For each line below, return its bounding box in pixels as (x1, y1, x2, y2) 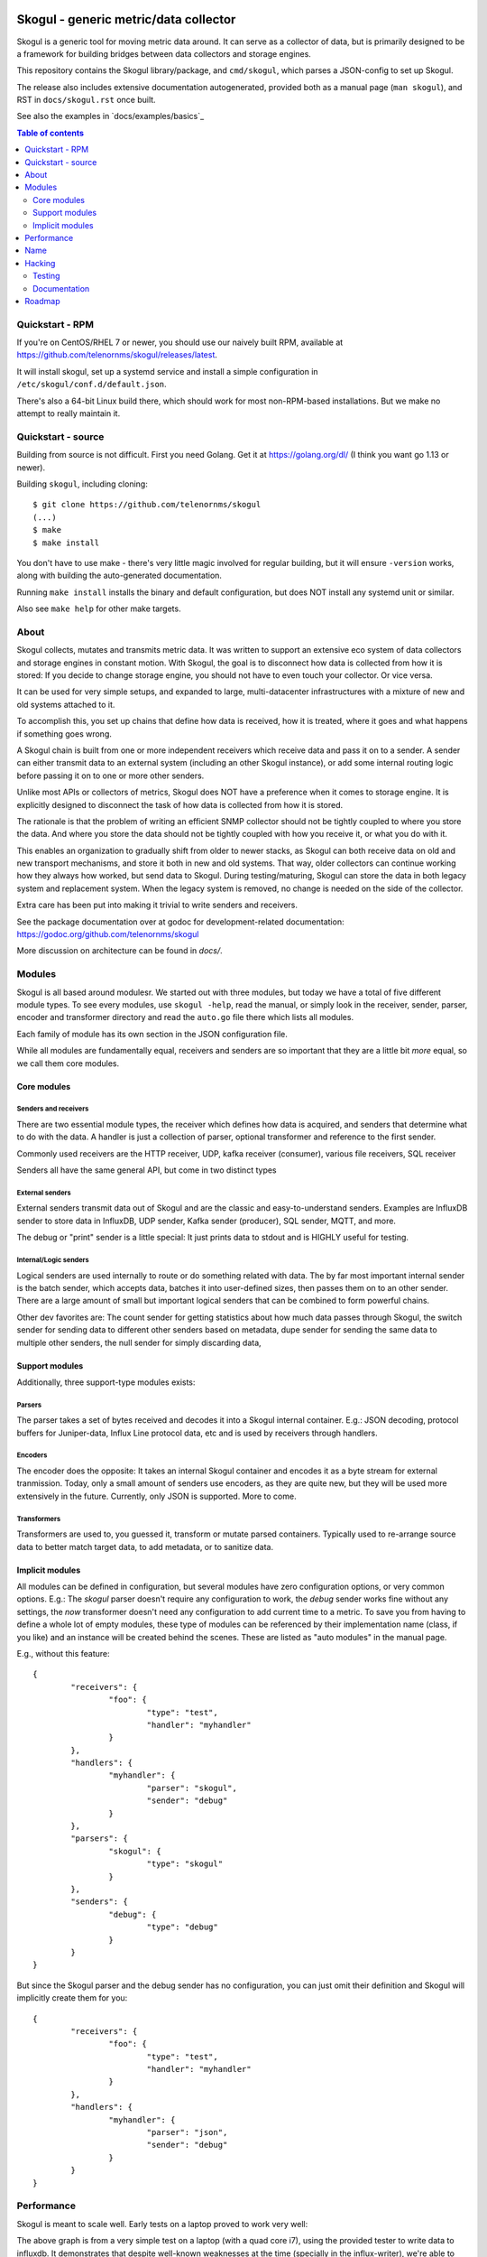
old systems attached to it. (16, 699, 115, 710)
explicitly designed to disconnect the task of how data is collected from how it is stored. (16, 799, 344, 810)
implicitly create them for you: (16, 1992, 128, 2003)
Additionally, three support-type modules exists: (16, 1377, 196, 1388)
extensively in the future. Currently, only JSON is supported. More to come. (16, 1491, 297, 1501)
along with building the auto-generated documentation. (16, 570, 223, 581)
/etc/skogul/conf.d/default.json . (16, 379, 167, 390)
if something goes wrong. (16, 728, 113, 739)
